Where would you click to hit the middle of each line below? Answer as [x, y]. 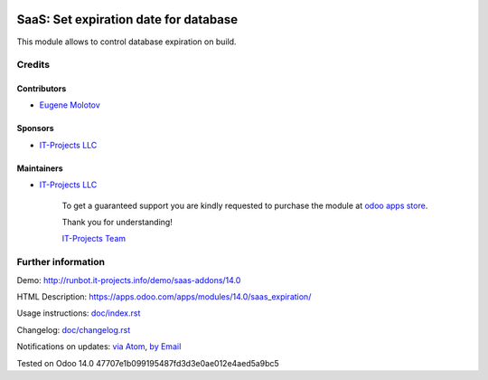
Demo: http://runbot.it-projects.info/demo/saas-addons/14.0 [129, 280]
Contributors [42, 89]
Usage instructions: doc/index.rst [79, 313]
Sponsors [35, 128]
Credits [33, 65]
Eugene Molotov [70, 105]
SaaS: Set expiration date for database [127, 19]
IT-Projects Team [94, 239]
